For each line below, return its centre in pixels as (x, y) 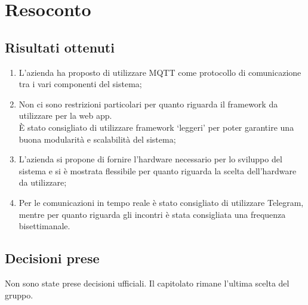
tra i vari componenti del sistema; (80, 84)
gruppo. (19, 295)
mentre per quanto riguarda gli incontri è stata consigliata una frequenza (152, 214)
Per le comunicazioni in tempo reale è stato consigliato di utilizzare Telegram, (161, 202)
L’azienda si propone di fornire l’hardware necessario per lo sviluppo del (150, 159)
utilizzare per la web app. (65, 115)
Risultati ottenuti (60, 47)
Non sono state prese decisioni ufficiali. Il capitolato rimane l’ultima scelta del (147, 283)
